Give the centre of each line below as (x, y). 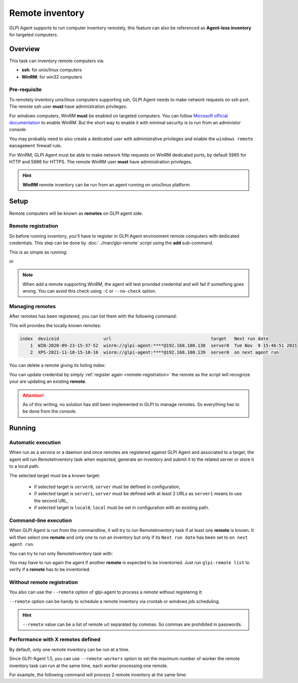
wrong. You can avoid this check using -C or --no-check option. (89, 291)
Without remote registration (43, 583)
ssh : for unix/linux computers (52, 70)
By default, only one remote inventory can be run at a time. (69, 649)
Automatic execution (35, 442)
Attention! (33, 395)
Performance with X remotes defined (55, 640)
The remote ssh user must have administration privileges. (68, 106)
